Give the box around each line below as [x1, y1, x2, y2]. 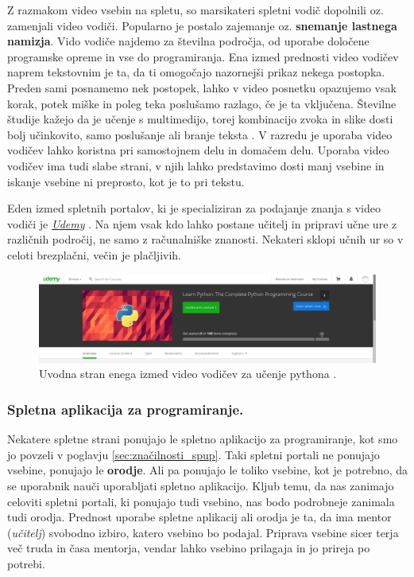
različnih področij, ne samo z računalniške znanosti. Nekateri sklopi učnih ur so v [7, 231, 404, 248]
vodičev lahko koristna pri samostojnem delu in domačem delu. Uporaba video [7, 142, 389, 158]
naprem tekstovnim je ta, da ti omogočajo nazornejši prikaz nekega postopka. [7, 64, 385, 80]
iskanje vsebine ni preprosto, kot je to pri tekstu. [7, 173, 245, 189]
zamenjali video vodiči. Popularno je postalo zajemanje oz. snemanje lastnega [7, 17, 397, 33]
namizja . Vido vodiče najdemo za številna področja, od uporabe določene [7, 33, 370, 49]
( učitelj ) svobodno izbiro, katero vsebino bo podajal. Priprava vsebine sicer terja [7, 524, 399, 540]
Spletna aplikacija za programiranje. [7, 399, 244, 419]
